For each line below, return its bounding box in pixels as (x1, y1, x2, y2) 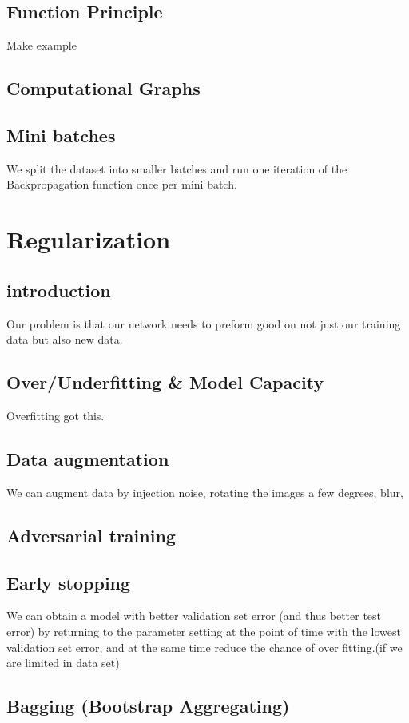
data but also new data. (6, 331, 123, 348)
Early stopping (6, 570, 131, 594)
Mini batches (6, 122, 116, 147)
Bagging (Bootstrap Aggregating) (6, 693, 290, 718)
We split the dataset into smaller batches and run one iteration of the (6, 160, 347, 177)
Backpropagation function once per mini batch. (6, 176, 237, 193)
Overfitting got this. (6, 407, 105, 423)
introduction (6, 277, 111, 302)
